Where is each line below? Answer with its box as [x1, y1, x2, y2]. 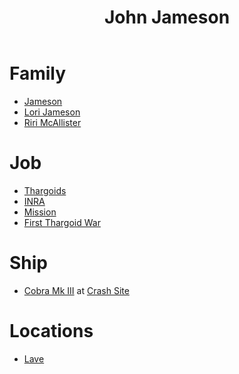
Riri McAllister [23, 116, 82, 128]
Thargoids [23, 184, 67, 196]
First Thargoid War [23, 216, 101, 228]
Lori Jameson [23, 106, 81, 118]
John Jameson [103, 6, 231, 29]
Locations [9, 320, 94, 342]
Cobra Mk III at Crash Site [23, 284, 130, 296]
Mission [23, 206, 57, 218]
